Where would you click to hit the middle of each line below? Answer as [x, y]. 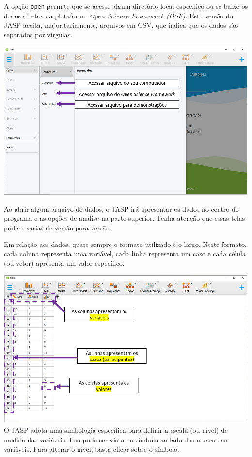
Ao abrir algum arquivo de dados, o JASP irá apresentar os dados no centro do [121, 208]
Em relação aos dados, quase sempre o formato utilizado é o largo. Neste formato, [125, 244]
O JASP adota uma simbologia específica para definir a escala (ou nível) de [116, 430]
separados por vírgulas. [38, 34]
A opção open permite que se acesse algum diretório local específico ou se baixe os [126, 6]
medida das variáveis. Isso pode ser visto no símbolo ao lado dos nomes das [116, 439]
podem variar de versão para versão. [58, 228]
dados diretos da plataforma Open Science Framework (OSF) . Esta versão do [118, 15]
